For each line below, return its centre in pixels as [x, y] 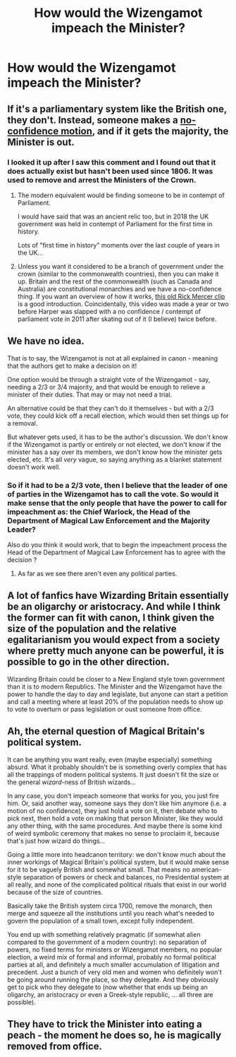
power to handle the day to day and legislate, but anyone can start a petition [118, 694]
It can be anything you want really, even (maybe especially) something [110, 759]
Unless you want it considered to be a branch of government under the [120, 266]
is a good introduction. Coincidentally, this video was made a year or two [123, 304]
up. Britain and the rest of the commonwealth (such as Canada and [115, 281]
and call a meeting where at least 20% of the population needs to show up [115, 701]
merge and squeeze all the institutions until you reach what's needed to [111, 913]
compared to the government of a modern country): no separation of [107, 942]
